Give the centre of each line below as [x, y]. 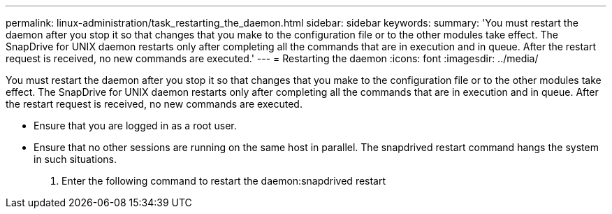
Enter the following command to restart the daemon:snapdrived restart [224, 181]
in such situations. [75, 159]
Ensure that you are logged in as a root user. [135, 126]
